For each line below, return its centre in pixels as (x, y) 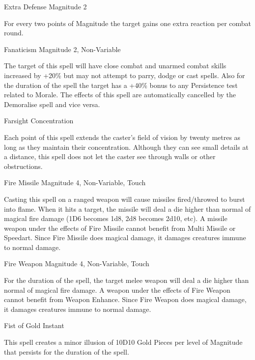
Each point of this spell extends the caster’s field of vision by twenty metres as (122, 137)
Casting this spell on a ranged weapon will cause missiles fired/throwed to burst (125, 199)
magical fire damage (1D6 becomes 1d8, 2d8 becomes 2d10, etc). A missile (116, 218)
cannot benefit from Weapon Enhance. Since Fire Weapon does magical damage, (125, 299)
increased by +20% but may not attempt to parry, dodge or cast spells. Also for (125, 75)
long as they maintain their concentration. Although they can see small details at (126, 147)
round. (14, 33)
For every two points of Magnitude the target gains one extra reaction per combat (128, 23)
